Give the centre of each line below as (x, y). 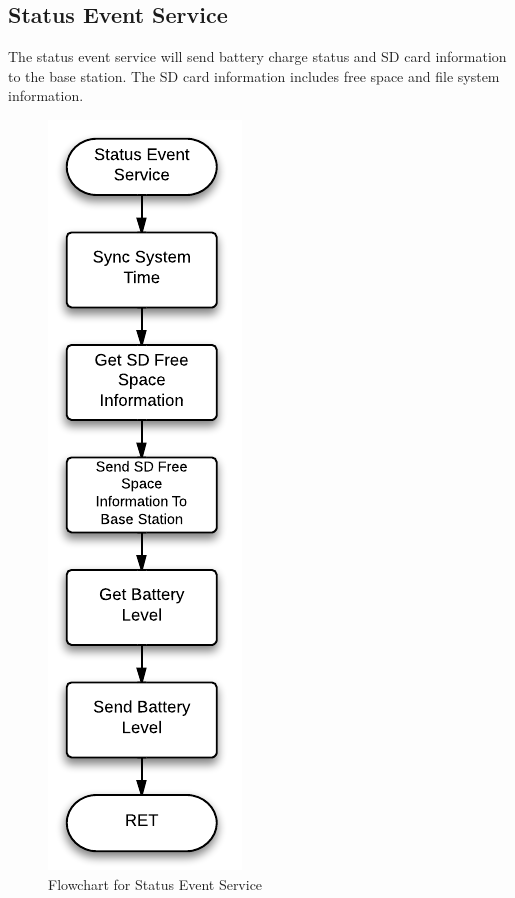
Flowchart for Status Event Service (155, 883)
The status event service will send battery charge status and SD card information (257, 56)
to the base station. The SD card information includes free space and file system (254, 75)
